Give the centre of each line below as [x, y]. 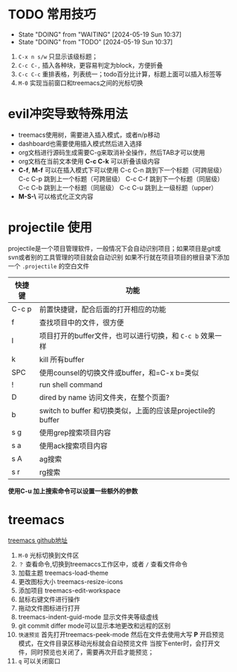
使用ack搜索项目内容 [73, 446]
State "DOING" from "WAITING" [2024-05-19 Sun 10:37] [100, 34]
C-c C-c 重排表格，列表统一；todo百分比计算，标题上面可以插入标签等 [120, 74]
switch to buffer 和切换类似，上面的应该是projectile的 [127, 411]
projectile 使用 [50, 228]
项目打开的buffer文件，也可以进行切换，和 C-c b [119, 335]
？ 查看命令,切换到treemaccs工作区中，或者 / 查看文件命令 [103, 564]
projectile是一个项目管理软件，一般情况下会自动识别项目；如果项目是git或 [114, 248]
